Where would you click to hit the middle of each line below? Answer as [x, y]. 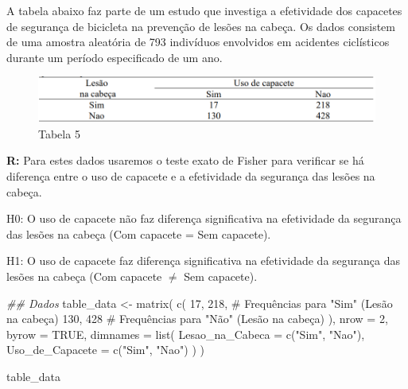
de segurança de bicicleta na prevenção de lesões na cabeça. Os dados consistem [201, 26]
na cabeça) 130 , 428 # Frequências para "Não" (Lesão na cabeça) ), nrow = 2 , [197, 319]
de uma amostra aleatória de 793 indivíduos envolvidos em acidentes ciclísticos [198, 42]
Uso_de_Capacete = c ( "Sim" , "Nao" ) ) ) [105, 350]
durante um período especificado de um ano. [115, 57]
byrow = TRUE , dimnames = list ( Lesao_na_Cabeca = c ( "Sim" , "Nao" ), [186, 334]
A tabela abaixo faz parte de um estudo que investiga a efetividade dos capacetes [204, 10]
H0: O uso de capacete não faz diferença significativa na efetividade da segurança [204, 218]
